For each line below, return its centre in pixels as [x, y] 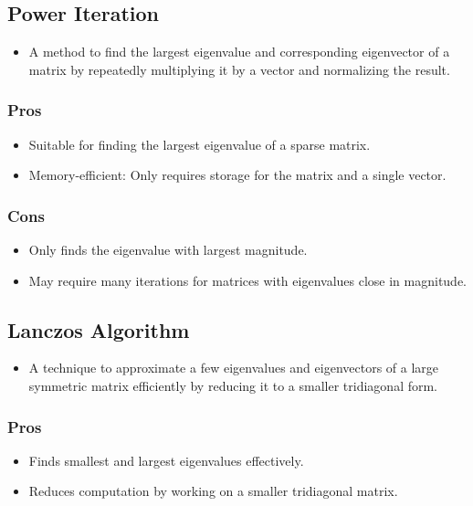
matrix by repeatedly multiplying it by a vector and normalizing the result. [239, 69]
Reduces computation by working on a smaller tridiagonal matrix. [213, 491]
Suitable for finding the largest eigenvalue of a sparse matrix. [200, 144]
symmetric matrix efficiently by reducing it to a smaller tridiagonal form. [233, 385]
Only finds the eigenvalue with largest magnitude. [168, 250]
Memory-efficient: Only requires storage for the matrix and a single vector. [237, 175]
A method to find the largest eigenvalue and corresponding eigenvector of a [239, 52]
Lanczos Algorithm [99, 329]
